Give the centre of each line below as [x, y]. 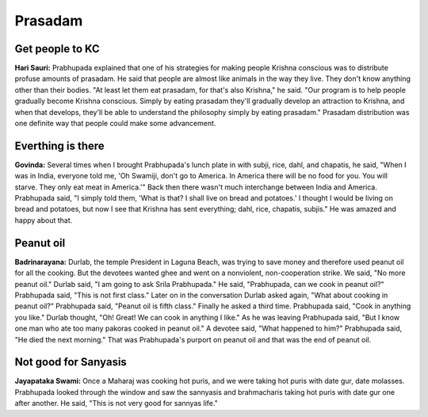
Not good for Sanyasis [71, 362]
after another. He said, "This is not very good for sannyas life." [116, 404]
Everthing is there [59, 145]
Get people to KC [57, 49]
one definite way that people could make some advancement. [115, 124]
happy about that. [44, 220]
